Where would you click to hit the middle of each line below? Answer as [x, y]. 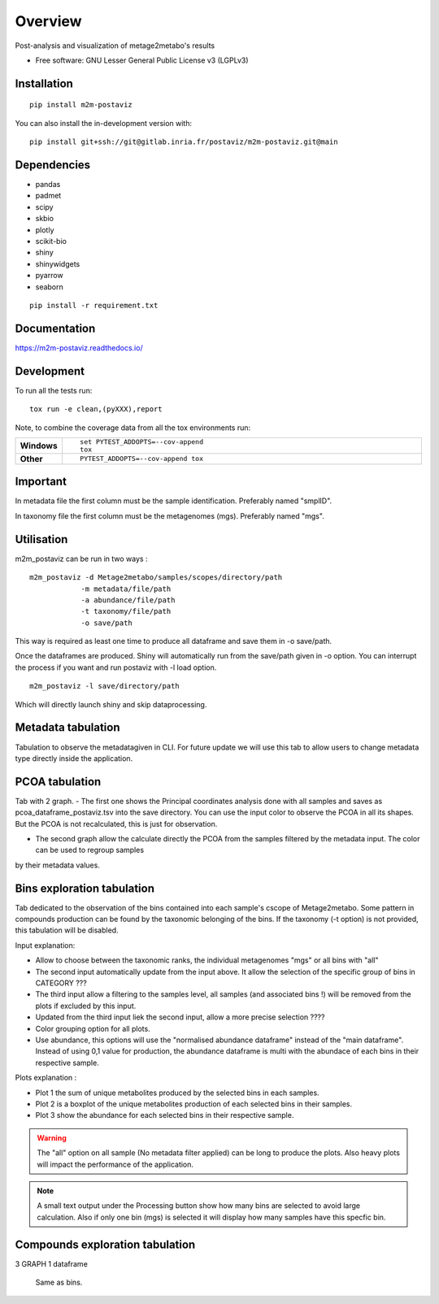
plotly [45, 230]
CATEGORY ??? [61, 983]
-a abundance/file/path [128, 600]
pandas [48, 185]
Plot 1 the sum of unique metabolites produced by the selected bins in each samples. [178, 1093]
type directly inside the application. [74, 758]
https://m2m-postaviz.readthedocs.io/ [79, 348]
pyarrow [50, 276]
